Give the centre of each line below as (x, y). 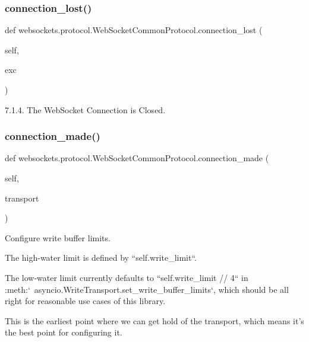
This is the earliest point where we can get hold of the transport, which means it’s (154, 320)
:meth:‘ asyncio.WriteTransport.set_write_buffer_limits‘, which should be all (147, 289)
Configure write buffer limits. (58, 237)
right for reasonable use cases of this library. (85, 301)
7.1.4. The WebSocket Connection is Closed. (85, 109)
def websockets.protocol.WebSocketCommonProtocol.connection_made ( (137, 158)
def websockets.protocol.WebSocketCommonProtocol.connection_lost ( (134, 30)
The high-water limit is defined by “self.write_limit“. (101, 258)
